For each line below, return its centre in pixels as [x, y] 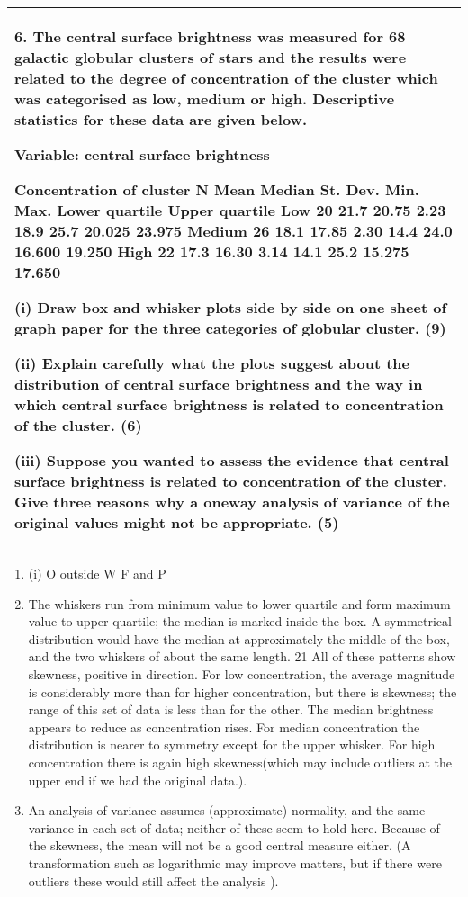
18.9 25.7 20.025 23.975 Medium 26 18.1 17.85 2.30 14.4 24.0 [234, 231]
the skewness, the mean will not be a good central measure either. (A [220, 845]
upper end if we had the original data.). [138, 780]
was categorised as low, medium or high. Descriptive [205, 99]
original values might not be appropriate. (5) [177, 522]
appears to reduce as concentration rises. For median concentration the [224, 727]
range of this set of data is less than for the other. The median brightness [231, 709]
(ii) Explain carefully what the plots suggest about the [212, 363]
